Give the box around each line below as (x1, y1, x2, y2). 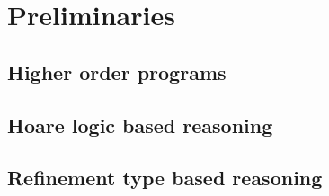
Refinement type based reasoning (7, 164, 323, 192)
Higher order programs (7, 58, 227, 85)
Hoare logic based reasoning (7, 111, 273, 138)
